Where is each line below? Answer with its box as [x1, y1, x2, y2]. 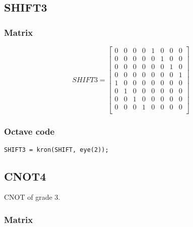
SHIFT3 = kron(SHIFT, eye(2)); [4, 146, 109, 153]
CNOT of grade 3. [4, 192, 60, 202]
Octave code [4, 125, 55, 138]
